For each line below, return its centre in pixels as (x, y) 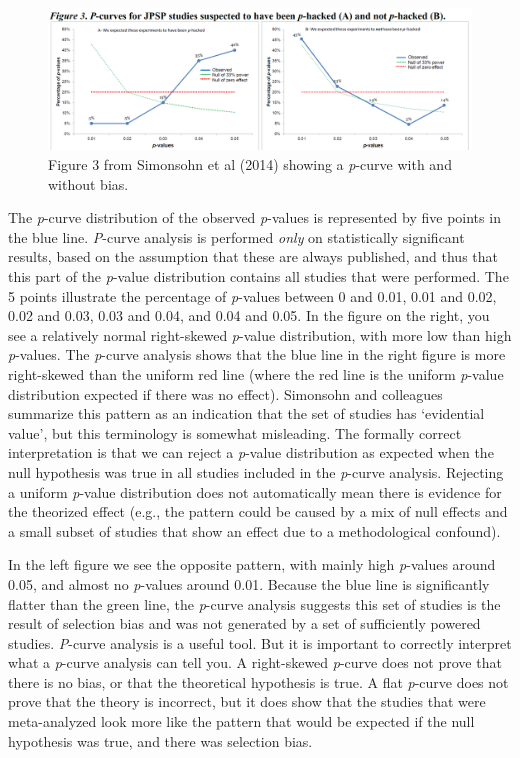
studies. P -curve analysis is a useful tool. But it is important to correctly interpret (260, 642)
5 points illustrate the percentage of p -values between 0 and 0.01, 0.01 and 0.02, (252, 295)
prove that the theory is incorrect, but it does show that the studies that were (247, 701)
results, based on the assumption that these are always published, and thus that (253, 256)
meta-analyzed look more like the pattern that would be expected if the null (241, 721)
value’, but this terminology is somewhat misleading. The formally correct (235, 432)
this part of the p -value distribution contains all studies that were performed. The (258, 276)
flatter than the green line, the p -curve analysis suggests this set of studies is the (254, 603)
